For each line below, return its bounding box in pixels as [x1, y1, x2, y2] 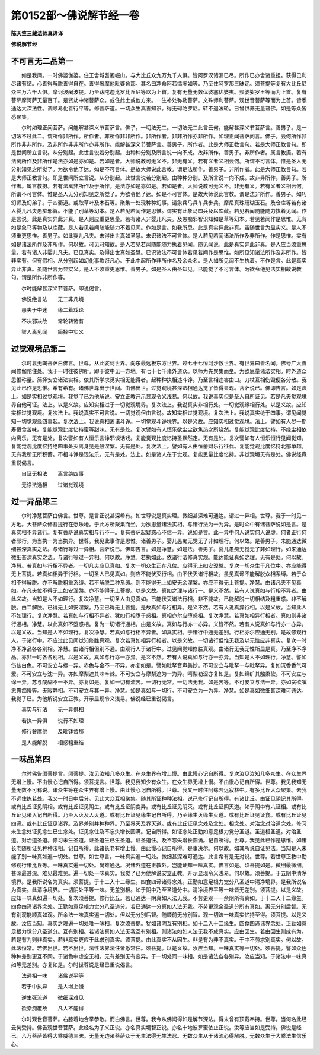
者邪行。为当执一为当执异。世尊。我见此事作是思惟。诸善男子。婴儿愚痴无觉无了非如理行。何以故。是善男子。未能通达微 [11, 537, 307, 544]
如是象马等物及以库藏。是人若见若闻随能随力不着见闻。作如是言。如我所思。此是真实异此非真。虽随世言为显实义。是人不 [11, 223, 307, 231]
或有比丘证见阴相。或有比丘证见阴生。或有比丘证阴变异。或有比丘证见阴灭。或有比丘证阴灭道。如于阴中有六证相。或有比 [11, 803, 307, 810]
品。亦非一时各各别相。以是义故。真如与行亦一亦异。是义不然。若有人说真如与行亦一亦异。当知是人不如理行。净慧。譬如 [11, 653, 307, 661]
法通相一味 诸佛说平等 [21, 972, 84, 979]
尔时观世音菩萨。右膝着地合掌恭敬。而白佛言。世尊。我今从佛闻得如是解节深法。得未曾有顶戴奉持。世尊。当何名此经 [21, 1016, 307, 1023]
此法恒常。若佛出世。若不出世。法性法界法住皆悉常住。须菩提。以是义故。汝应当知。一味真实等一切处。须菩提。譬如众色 [11, 945, 307, 952]
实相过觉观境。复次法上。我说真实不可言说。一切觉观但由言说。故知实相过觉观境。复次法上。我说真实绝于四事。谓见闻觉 [11, 409, 307, 416]
